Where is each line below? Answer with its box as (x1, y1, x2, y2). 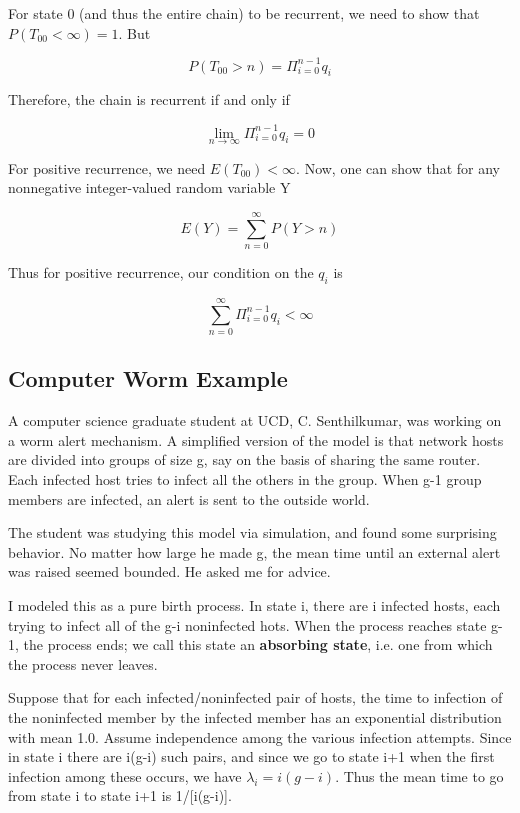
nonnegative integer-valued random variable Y (8, 177, 291, 198)
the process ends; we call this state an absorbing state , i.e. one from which (23, 634, 493, 655)
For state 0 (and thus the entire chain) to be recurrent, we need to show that (8, 3, 480, 23)
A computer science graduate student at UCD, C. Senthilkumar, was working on (8, 410, 502, 431)
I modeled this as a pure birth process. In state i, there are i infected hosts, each (8, 594, 501, 615)
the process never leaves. (8, 653, 158, 674)
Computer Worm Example (8, 363, 288, 394)
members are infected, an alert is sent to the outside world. (8, 488, 370, 509)
